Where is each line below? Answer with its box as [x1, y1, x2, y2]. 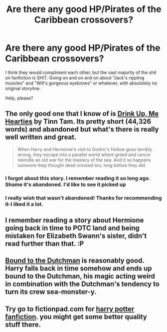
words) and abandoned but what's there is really [5, 125, 159, 133]
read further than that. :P [5, 239, 84, 248]
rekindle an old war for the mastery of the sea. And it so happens [17, 156, 151, 163]
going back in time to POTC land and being [5, 223, 140, 232]
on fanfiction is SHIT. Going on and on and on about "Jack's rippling [5, 74, 145, 80]
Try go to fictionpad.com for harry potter [5, 304, 135, 313]
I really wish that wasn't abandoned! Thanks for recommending [5, 194, 162, 201]
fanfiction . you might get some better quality [5, 312, 147, 321]
